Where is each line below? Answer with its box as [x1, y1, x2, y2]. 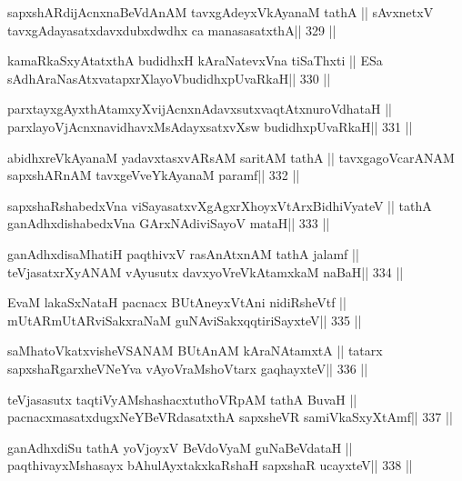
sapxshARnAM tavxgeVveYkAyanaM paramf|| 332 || [7, 165, 300, 185]
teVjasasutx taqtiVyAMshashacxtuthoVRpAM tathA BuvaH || [7, 389, 357, 408]
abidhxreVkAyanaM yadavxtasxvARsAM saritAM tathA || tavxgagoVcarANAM [7, 147, 455, 166]
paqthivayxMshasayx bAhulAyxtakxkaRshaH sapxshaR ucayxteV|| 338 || [7, 456, 413, 475]
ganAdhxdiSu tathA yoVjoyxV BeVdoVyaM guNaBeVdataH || [7, 437, 353, 456]
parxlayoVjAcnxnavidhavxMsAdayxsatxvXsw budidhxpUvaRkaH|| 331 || [7, 116, 413, 135]
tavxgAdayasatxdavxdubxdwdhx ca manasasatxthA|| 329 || [7, 20, 336, 39]
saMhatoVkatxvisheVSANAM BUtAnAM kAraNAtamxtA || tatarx [7, 341, 383, 360]
